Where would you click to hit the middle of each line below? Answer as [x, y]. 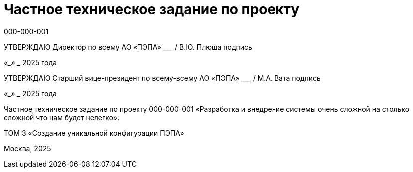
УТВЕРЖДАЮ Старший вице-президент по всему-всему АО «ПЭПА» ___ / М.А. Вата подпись [162, 78]
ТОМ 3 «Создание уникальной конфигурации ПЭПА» [94, 133]
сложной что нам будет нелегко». [62, 117]
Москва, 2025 [28, 148]
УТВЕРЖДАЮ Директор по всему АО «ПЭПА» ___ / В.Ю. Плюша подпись [128, 47]
